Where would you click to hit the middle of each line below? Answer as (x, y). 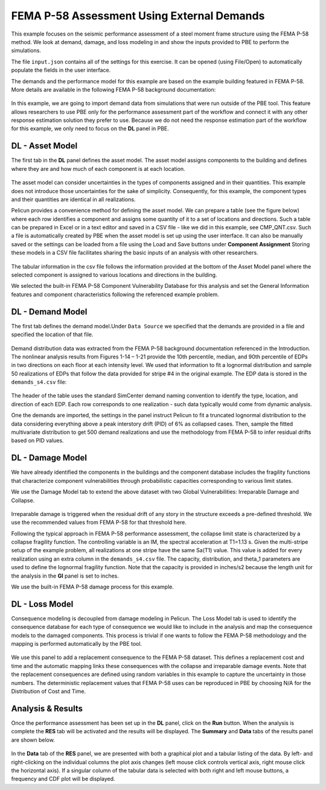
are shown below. (33, 740)
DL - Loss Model (42, 604)
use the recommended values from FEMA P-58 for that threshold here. (99, 523)
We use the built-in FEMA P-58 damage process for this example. (93, 587)
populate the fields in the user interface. (61, 70)
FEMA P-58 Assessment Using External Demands (138, 16)
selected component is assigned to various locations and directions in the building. (114, 275)
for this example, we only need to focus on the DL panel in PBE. (90, 129)
